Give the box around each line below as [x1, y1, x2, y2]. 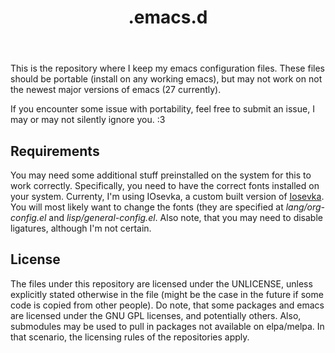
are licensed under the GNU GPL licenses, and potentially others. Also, [10, 309, 302, 321]
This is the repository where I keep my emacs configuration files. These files [10, 62, 325, 75]
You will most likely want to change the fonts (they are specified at [10, 201, 284, 213]
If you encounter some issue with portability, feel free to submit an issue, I [10, 103, 315, 115]
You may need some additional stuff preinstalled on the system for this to [10, 169, 312, 181]
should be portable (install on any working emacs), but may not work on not [10, 73, 323, 85]
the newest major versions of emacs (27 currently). [10, 84, 222, 96]
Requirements [10, 142, 100, 160]
